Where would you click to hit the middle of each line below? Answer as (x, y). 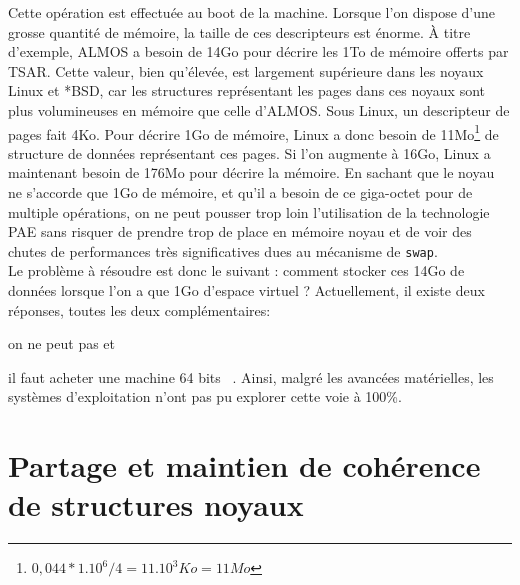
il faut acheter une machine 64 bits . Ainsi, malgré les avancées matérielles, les (251, 376)
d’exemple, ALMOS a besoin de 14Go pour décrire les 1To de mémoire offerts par (258, 51)
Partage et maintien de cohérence (244, 465)
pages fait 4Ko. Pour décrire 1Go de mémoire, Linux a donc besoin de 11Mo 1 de (253, 132)
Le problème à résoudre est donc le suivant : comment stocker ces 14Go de (236, 270)
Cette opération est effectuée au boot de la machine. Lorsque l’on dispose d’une (252, 12)
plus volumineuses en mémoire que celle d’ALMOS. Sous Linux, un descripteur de (259, 109)
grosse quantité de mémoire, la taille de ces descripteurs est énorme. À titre (239, 31)
